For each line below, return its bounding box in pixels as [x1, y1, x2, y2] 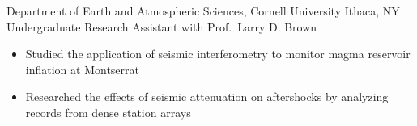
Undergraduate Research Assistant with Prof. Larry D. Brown [6, 18, 317, 35]
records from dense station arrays [25, 103, 191, 120]
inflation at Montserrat [25, 61, 139, 78]
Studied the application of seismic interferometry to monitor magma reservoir [25, 45, 411, 62]
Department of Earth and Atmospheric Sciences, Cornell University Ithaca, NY [6, 2, 400, 19]
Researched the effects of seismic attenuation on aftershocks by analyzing [25, 88, 389, 105]
